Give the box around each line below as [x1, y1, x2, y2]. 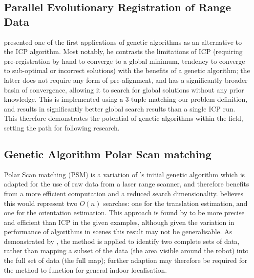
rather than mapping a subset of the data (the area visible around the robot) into [4, 245, 249, 256]
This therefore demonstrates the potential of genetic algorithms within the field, [4, 113, 243, 123]
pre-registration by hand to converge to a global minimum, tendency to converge [4, 56, 245, 66]
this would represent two [4, 198, 78, 208]
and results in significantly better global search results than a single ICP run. [4, 103, 235, 113]
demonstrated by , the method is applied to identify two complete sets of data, [4, 236, 240, 246]
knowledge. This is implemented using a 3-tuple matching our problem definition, [4, 94, 248, 104]
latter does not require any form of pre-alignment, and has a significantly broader [4, 74, 248, 85]
